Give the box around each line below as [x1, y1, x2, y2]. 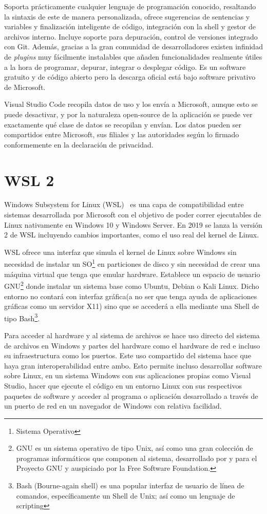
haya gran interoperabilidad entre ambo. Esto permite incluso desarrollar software [4, 360, 262, 371]
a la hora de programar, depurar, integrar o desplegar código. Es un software [4, 61, 246, 72]
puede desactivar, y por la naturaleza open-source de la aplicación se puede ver [4, 108, 253, 119]
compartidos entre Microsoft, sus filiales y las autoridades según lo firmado [4, 129, 239, 140]
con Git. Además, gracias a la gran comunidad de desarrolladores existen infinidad [4, 41, 263, 52]
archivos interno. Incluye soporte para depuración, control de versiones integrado [4, 31, 258, 42]
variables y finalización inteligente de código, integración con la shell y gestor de [4, 21, 256, 32]
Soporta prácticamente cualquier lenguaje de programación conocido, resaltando [4, 1, 256, 11]
